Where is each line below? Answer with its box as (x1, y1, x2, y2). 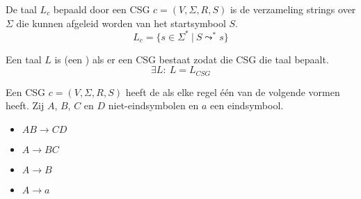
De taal (6, 2, 37, 16)
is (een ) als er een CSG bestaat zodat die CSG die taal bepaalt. (54, 51, 329, 66)
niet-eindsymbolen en (108, 98, 199, 113)
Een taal (6, 51, 42, 66)
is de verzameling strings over (230, 2, 356, 16)
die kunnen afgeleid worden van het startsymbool (16, 15, 226, 30)
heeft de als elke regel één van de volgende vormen (125, 84, 340, 99)
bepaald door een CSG (53, 2, 150, 16)
